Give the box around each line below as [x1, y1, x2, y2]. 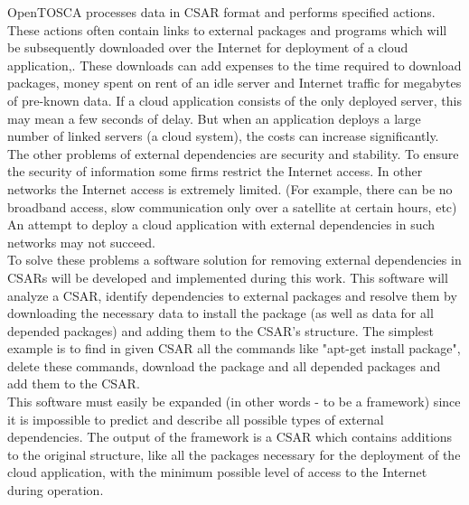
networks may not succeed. [7, 232, 155, 251]
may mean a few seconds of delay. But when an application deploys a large [7, 108, 421, 127]
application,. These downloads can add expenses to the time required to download [7, 55, 462, 74]
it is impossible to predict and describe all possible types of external [7, 409, 384, 428]
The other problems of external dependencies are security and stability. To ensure [7, 144, 459, 163]
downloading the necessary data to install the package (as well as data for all [7, 304, 434, 323]
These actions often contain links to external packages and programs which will [7, 20, 447, 39]
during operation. [7, 481, 104, 500]
